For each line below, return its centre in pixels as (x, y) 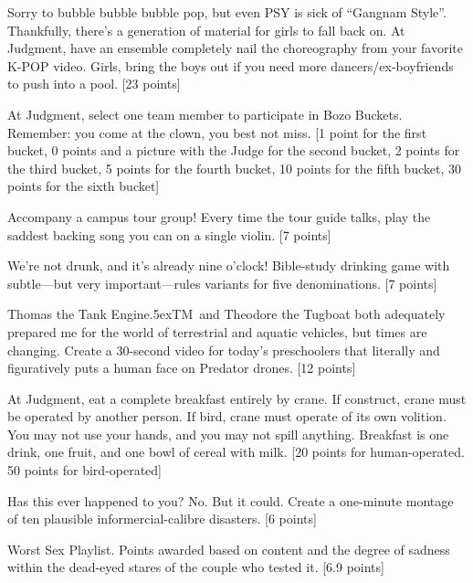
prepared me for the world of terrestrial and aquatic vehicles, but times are (217, 331)
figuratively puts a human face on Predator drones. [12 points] (182, 368)
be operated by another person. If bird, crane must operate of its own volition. (227, 416)
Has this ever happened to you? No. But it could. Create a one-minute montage (231, 500)
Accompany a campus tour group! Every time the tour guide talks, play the (219, 216)
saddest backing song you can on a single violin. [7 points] (169, 234)
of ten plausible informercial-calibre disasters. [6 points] (162, 519)
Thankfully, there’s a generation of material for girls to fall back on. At (206, 30)
